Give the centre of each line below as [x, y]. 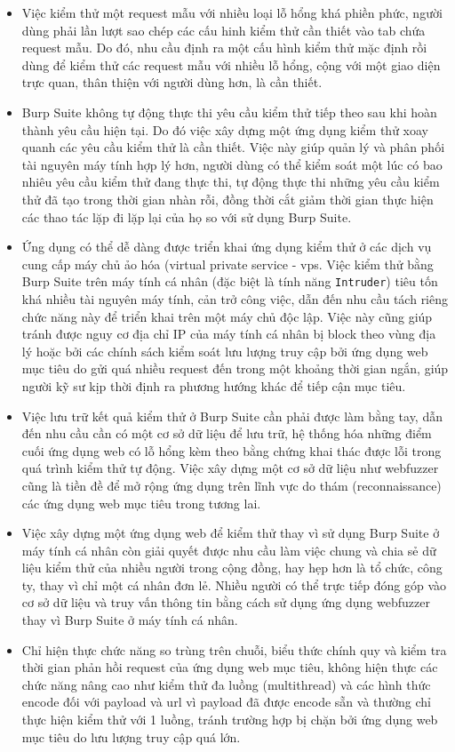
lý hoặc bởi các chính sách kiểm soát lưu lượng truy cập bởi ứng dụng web [225, 351]
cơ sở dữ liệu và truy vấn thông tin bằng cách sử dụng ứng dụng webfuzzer [226, 602]
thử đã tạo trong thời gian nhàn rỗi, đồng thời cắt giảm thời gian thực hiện [227, 199]
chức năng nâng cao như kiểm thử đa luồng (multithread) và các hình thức [226, 684]
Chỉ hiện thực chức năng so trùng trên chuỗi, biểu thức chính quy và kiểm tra [234, 649]
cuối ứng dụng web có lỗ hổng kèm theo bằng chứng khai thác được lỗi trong [231, 450]
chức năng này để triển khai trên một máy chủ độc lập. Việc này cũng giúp [227, 316]
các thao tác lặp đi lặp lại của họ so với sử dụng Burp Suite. [187, 216]
